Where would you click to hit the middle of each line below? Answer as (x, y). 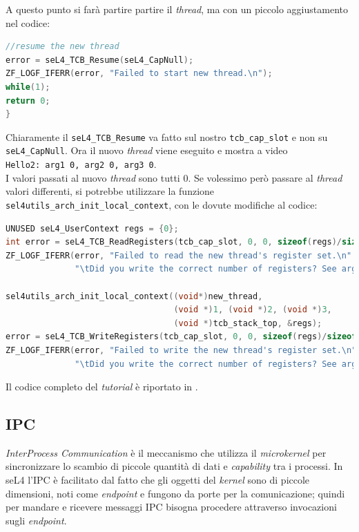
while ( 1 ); (28, 87)
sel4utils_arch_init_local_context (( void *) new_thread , (134, 296)
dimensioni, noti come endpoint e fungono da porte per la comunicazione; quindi (175, 493)
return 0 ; (28, 101)
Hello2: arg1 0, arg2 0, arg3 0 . (81, 164)
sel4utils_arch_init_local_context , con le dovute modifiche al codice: (162, 204)
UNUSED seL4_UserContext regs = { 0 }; (92, 228)
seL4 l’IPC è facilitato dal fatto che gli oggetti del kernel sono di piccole (158, 480)
